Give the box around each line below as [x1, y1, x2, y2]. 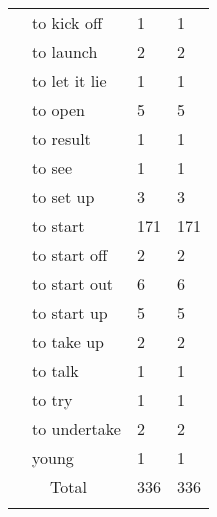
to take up [32, 330, 105, 353]
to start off [32, 243, 108, 266]
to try [32, 388, 73, 411]
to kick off [32, 11, 103, 34]
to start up [32, 301, 108, 324]
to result [32, 127, 91, 150]
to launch [32, 40, 98, 63]
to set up [32, 185, 95, 208]
